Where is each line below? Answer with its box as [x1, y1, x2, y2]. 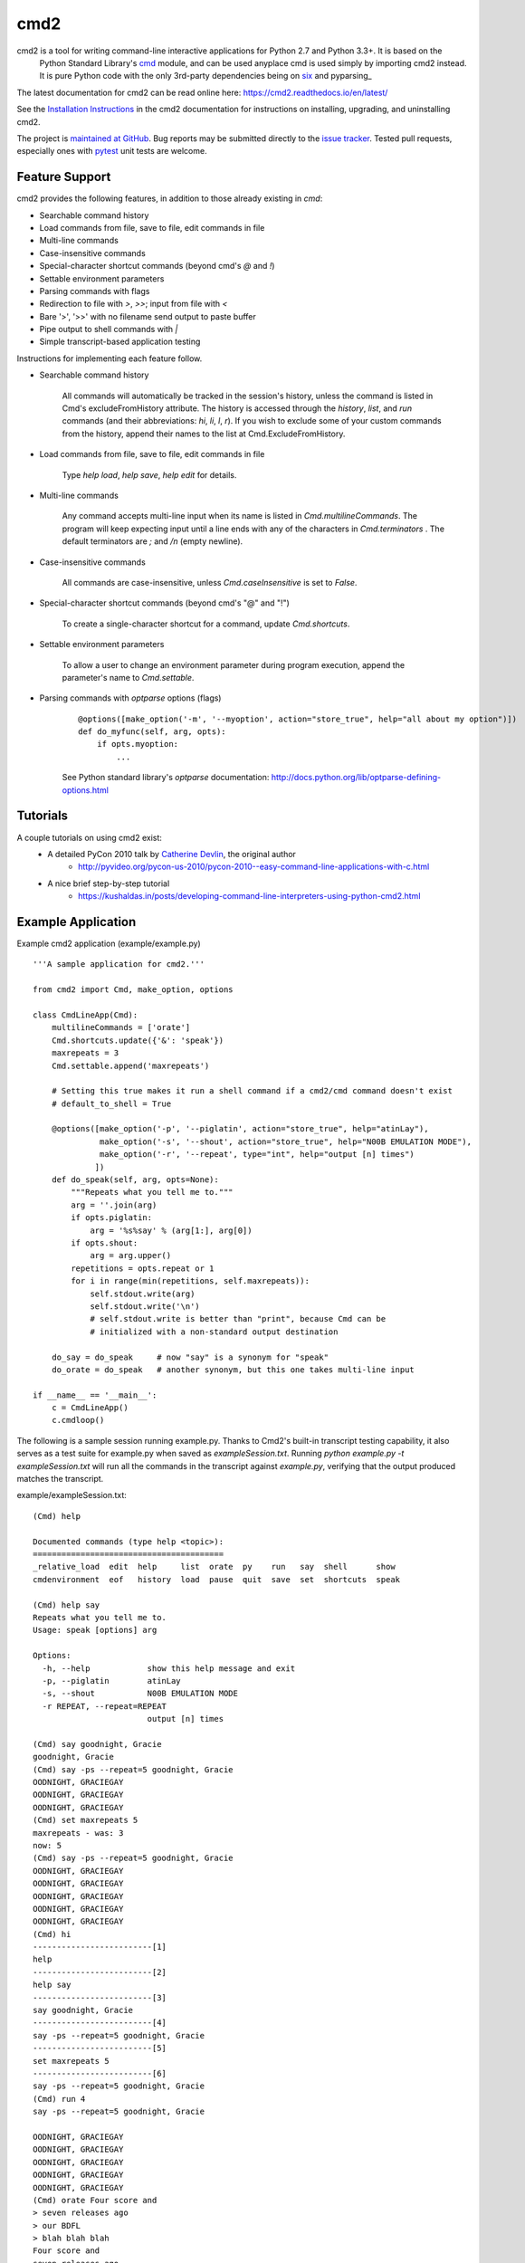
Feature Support [16, 169, 111, 185]
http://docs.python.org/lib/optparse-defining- [271, 772, 442, 783]
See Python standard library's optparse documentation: [62, 772, 270, 783]
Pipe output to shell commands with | [39, 324, 178, 335]
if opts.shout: [71, 1238, 138, 1248]
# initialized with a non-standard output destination [90, 1326, 339, 1337]
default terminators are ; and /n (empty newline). [62, 536, 243, 547]
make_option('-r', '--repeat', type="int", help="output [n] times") [100, 1150, 415, 1160]
